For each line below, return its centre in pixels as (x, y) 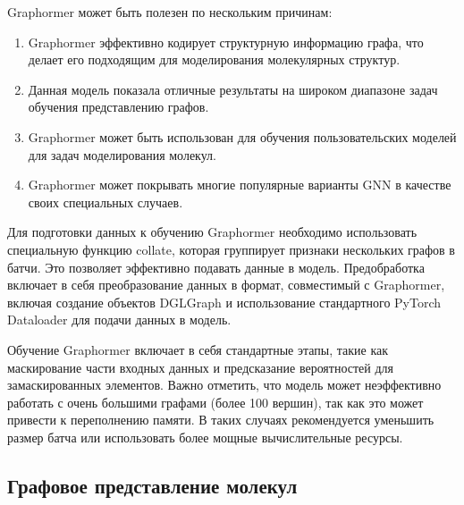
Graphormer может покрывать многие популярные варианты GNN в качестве (240, 185)
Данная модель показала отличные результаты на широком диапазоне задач (233, 89)
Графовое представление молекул (152, 485)
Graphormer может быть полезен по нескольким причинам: (170, 12)
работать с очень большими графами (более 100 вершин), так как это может (215, 402)
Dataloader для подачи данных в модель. (119, 320)
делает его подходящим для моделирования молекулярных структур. (214, 59)
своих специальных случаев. (105, 202)
